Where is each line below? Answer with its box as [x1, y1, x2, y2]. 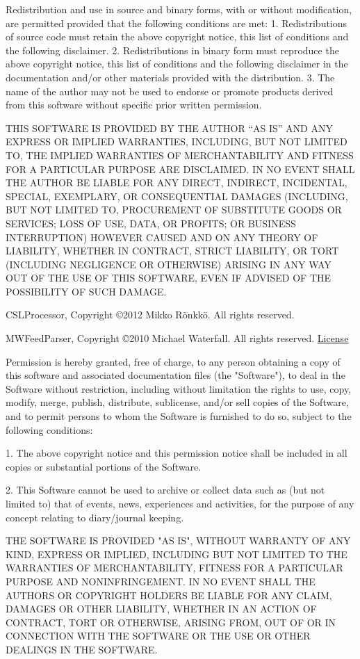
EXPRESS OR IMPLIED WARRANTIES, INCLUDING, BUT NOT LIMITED [6, 134, 347, 149]
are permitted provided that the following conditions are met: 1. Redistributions [6, 15, 347, 30]
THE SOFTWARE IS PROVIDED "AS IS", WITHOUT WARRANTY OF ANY [6, 533, 351, 548]
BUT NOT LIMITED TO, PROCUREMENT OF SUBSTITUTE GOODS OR [6, 202, 342, 217]
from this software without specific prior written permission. [6, 97, 262, 112]
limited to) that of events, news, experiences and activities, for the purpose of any [6, 496, 354, 510]
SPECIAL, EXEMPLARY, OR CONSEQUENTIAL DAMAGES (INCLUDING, [6, 188, 348, 203]
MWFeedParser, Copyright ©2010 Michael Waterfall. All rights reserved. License [6, 331, 349, 345]
